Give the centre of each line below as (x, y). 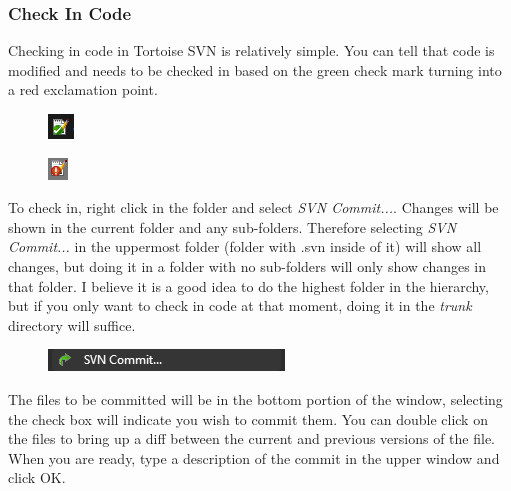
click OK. (37, 477)
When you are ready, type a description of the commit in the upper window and (254, 457)
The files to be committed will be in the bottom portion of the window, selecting (255, 398)
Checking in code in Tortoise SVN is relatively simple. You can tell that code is (251, 50)
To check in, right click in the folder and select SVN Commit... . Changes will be (253, 207)
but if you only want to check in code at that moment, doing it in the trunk (240, 305)
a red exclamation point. (83, 89)
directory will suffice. (72, 324)
